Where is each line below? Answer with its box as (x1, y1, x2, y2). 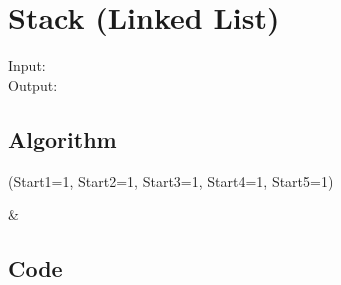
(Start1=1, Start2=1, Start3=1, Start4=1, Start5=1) (8, 170, 334, 191)
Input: (8, 55, 46, 76)
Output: (8, 74, 58, 95)
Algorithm (8, 123, 117, 154)
